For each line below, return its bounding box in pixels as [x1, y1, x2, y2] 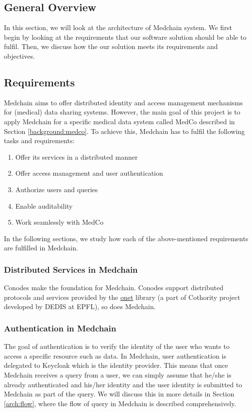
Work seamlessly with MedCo [15, 217, 103, 227]
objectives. [4, 50, 35, 61]
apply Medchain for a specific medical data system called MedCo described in [4, 116, 235, 126]
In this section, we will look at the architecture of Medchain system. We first [4, 22, 232, 33]
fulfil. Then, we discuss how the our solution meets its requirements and [4, 41, 218, 51]
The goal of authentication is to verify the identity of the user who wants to [4, 341, 230, 351]
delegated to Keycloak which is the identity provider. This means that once [4, 360, 228, 370]
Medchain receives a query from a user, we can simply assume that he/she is [4, 369, 232, 379]
